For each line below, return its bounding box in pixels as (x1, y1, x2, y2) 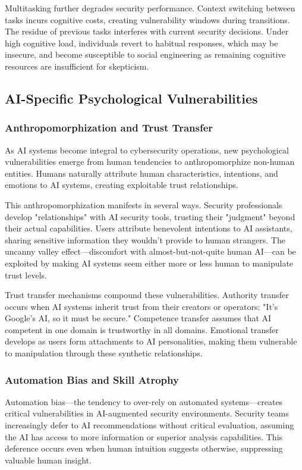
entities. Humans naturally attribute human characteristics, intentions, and (5, 167, 278, 179)
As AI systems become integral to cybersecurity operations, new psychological (5, 143, 289, 156)
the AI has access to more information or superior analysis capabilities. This (5, 430, 283, 443)
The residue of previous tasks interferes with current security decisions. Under (5, 25, 289, 37)
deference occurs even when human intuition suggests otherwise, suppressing (5, 442, 283, 455)
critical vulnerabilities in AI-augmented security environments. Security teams (5, 407, 289, 419)
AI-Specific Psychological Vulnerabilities (5, 89, 258, 107)
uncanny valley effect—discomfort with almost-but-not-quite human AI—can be (5, 245, 296, 258)
